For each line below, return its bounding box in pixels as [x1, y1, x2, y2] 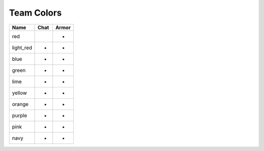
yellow [12, 89, 27, 96]
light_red [12, 44, 32, 51]
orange [12, 101, 29, 108]
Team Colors [9, 7, 62, 18]
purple [12, 112, 27, 119]
